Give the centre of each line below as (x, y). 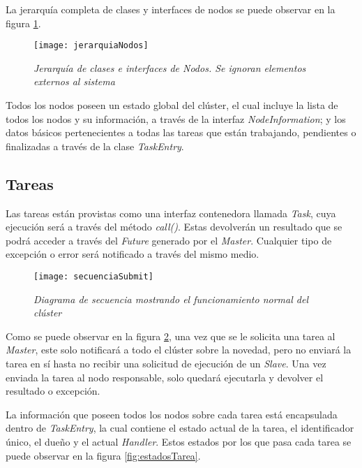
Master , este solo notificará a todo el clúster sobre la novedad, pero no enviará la (179, 350)
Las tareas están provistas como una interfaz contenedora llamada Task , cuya (171, 213)
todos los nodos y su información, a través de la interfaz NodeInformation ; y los (176, 118)
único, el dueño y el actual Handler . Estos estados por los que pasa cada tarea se (179, 441)
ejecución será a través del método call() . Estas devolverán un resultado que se (174, 227)
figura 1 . (23, 23)
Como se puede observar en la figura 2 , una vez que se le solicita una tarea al (171, 336)
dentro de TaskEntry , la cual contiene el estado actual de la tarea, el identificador (180, 428)
